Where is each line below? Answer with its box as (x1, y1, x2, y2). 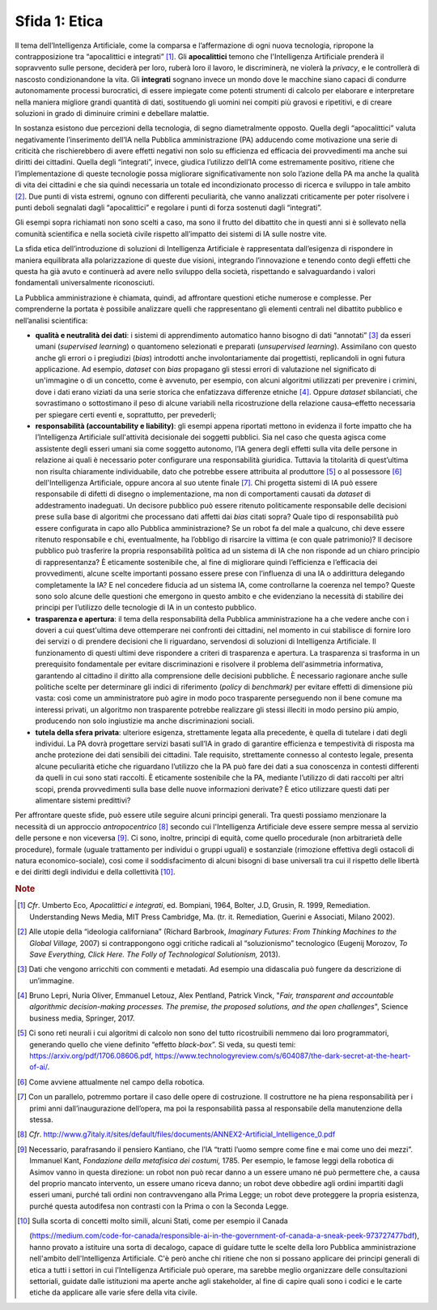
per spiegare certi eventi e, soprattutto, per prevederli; (35, 409, 217, 419)
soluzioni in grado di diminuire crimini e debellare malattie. (15, 108, 210, 118)
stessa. (29, 1115, 53, 1124)
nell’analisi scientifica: (15, 315, 88, 325)
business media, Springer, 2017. (29, 1013, 135, 1023)
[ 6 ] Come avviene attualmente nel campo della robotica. (17, 1077, 206, 1086)
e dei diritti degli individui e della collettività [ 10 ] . (15, 867, 176, 877)
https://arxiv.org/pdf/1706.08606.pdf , (29, 1051, 154, 1061)
